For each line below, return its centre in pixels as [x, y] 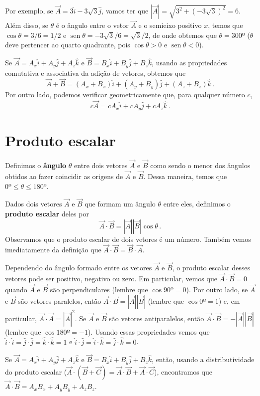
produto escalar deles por [47, 213]
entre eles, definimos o [197, 204]
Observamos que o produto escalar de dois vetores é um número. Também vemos [128, 239]
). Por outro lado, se [217, 289]
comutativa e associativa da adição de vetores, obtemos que [95, 73]
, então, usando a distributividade [203, 359]
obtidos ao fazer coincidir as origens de [64, 176]
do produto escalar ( [36, 371]
